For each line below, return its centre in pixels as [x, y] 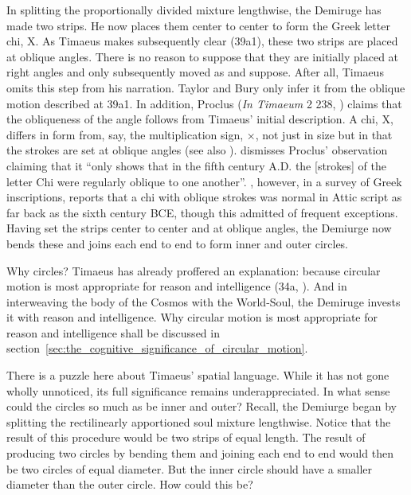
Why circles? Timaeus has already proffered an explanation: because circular [194, 270]
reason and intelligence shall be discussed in [113, 332]
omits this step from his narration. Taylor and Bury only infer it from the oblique [206, 87]
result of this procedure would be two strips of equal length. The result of [186, 437]
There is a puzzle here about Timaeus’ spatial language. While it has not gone [198, 375]
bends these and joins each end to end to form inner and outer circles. [178, 243]
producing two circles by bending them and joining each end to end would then [200, 453]
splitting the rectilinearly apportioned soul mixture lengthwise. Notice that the [199, 421]
